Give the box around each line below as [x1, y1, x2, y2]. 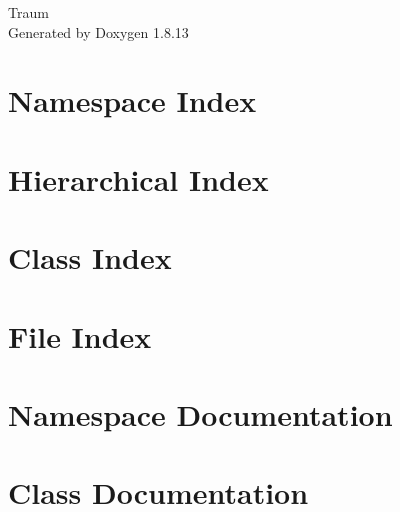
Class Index [8, 237, 172, 278]
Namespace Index [8, 80, 257, 121]
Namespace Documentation [8, 393, 393, 434]
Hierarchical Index [8, 158, 269, 199]
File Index [8, 315, 152, 356]
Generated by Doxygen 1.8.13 [8, 21, 189, 42]
